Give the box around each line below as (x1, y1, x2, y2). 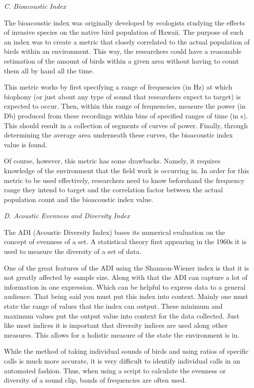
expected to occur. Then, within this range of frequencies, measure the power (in (4, 101, 246, 111)
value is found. (4, 139, 47, 149)
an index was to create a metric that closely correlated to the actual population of (4, 36, 250, 46)
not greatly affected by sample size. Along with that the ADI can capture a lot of (4, 272, 248, 282)
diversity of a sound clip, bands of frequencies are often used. (4, 375, 187, 385)
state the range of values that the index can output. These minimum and (4, 301, 223, 311)
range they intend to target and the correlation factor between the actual (4, 184, 223, 195)
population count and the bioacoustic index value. (4, 194, 153, 204)
